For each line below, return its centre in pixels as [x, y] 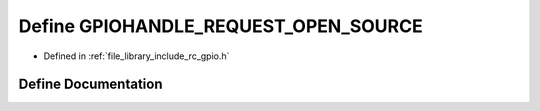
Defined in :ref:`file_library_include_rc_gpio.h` [136, 56]
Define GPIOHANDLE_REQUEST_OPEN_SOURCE [221, 26]
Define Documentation [90, 84]
